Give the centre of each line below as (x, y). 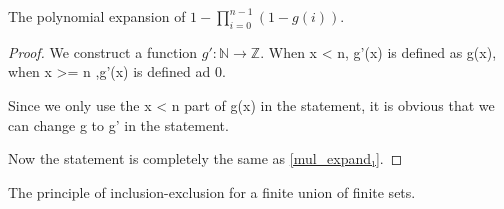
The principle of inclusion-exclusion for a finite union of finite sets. (212, 191)
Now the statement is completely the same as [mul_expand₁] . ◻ (205, 158)
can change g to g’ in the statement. (118, 124)
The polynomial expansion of (97, 16)
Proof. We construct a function (103, 51)
